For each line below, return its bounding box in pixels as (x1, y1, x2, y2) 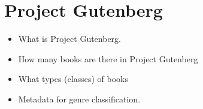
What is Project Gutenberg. (18, 32, 121, 45)
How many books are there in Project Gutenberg (18, 52, 198, 65)
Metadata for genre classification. (18, 92, 141, 105)
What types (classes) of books (18, 72, 128, 85)
